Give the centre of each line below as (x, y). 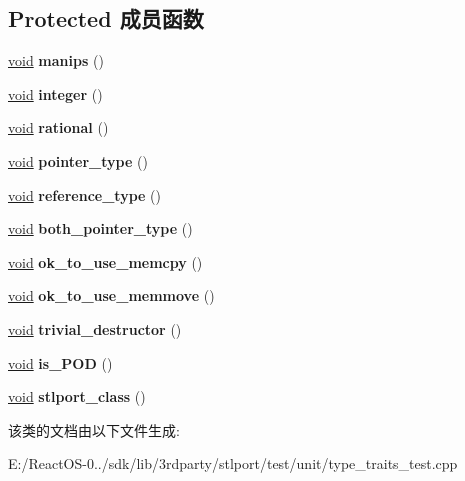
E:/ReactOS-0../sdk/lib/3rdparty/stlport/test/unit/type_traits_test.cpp (233, 463)
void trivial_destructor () (95, 328)
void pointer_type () (78, 160)
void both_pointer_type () (100, 228)
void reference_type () (84, 194)
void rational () (58, 127)
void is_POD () (60, 362)
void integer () (55, 93)
